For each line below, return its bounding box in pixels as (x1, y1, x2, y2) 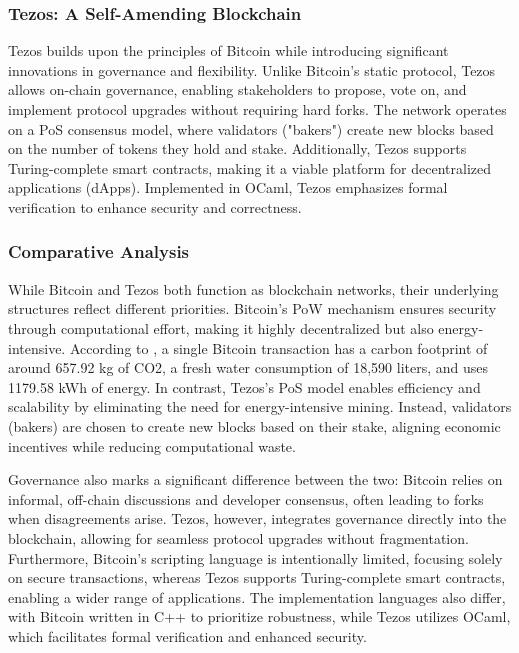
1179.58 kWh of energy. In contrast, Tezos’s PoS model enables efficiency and (8, 376, 481, 397)
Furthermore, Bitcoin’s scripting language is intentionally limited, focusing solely (8, 547, 503, 568)
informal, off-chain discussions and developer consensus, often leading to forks (8, 488, 484, 509)
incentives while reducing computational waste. (8, 435, 296, 456)
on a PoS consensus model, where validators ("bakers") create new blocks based (8, 118, 494, 139)
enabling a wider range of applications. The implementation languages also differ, (8, 586, 506, 607)
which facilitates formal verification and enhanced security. (8, 625, 367, 646)
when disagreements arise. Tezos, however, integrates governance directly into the (8, 508, 507, 529)
